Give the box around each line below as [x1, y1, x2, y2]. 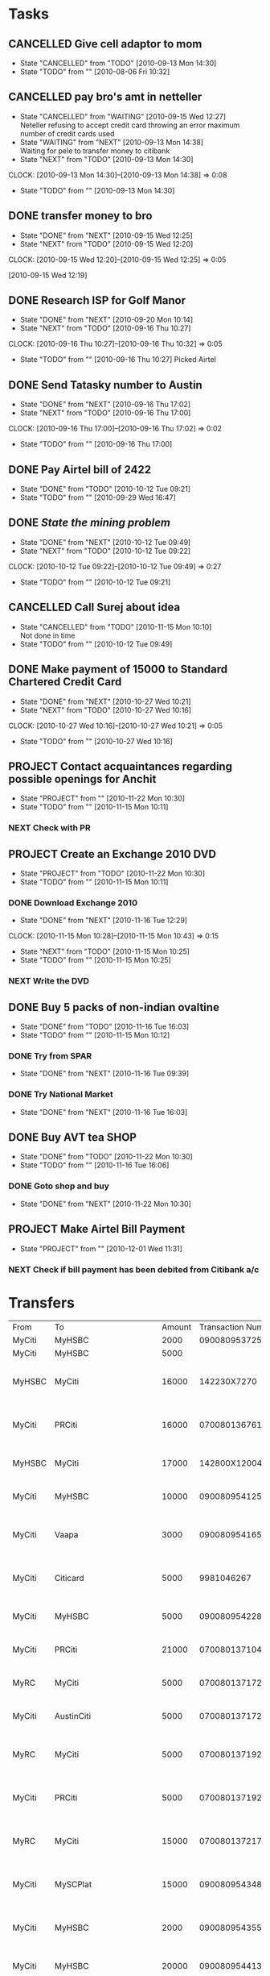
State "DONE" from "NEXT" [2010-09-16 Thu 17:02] [19, 400, 191, 410]
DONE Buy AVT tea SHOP [8, 1130, 137, 1145]
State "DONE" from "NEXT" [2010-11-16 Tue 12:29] [19, 916, 187, 926]
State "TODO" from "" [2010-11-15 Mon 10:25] [19, 955, 171, 965]
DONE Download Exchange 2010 [8, 896, 138, 908]
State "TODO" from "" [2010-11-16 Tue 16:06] [19, 1160, 170, 1170]
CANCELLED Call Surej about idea [8, 601, 181, 614]
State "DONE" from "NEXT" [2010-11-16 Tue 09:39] [19, 1069, 190, 1079]
